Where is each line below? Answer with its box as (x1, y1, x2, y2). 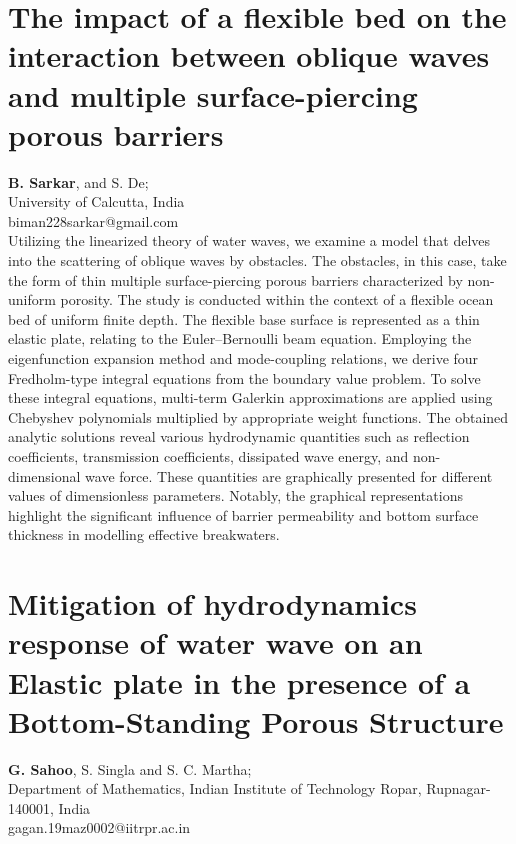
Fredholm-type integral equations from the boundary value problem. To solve (8, 367, 481, 388)
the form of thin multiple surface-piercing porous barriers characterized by (8, 269, 463, 290)
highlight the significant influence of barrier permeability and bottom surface (8, 504, 479, 525)
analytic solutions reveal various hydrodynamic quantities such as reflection (8, 426, 470, 447)
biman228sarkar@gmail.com (8, 210, 179, 231)
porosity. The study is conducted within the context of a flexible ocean (60, 289, 494, 310)
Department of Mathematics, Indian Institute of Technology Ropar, (8, 778, 422, 799)
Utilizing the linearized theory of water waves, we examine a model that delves (8, 230, 491, 251)
